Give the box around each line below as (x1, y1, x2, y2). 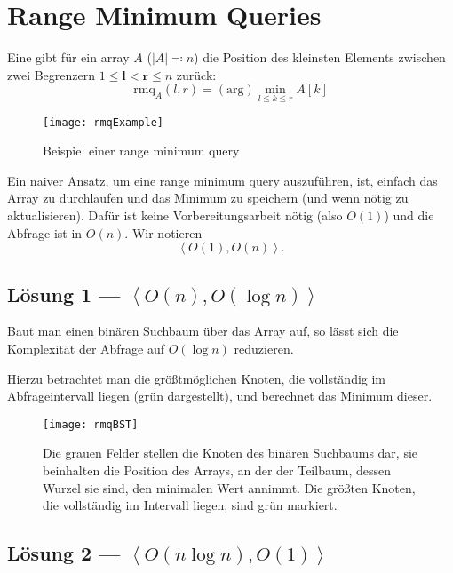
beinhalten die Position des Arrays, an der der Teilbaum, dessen (43, 460, 391, 479)
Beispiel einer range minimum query (43, 141, 240, 160)
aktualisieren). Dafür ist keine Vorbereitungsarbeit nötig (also (7, 205, 343, 224)
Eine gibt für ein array (7, 48, 130, 67)
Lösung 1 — (7, 280, 121, 307)
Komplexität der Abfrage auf (7, 338, 165, 357)
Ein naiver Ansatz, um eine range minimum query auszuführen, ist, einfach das (7, 171, 438, 189)
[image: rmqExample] (43, 115, 164, 129)
